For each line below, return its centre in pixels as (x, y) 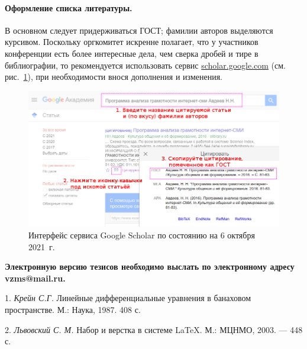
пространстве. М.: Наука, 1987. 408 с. (73, 309)
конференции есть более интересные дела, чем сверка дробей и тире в (132, 53)
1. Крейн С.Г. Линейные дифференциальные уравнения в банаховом (128, 298)
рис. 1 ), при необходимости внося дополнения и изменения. (114, 77)
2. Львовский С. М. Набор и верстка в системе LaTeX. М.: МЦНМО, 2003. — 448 (154, 329)
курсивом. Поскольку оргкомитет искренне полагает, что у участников (132, 42)
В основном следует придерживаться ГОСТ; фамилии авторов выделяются (139, 30)
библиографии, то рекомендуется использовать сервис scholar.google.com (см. (145, 65)
